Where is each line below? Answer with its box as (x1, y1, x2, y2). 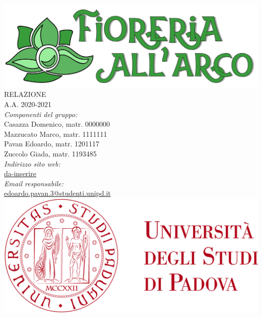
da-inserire (4, 168, 36, 179)
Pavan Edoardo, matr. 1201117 (4, 138, 100, 149)
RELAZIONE (4, 89, 46, 99)
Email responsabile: (4, 178, 63, 188)
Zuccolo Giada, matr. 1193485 (4, 148, 97, 159)
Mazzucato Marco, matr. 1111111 (4, 128, 107, 139)
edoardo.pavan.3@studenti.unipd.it (4, 188, 111, 198)
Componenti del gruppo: (4, 109, 78, 119)
